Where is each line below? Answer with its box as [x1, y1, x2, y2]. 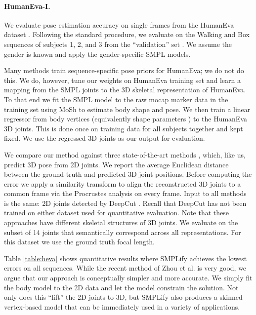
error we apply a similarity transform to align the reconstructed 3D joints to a [4, 178, 241, 189]
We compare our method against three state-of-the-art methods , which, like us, [4, 149, 246, 159]
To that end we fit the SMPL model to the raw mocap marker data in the [4, 94, 228, 104]
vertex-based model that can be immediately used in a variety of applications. [4, 301, 240, 312]
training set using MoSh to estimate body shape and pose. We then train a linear [4, 104, 251, 114]
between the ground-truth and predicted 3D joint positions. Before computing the [4, 169, 252, 179]
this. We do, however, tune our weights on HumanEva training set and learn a [4, 75, 241, 85]
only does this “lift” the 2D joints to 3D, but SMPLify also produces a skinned [4, 292, 243, 302]
